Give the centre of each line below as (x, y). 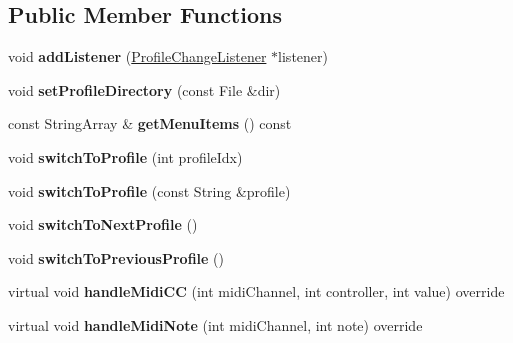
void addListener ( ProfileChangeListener (137, 56)
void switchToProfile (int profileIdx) (125, 156)
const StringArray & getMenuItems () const (150, 123)
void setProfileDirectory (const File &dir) (144, 89)
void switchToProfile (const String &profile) (149, 190)
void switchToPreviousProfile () (116, 257)
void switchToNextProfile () (103, 224)
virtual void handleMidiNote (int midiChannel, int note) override (215, 324)
